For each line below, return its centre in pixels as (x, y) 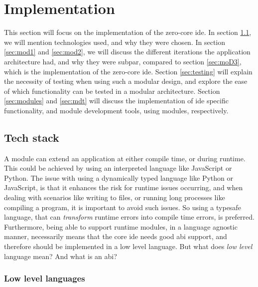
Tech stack (32, 137)
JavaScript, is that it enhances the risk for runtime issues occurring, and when (124, 187)
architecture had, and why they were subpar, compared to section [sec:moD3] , (123, 61)
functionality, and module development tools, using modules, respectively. (116, 110)
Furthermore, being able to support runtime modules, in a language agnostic (121, 226)
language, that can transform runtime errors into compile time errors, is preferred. (129, 217)
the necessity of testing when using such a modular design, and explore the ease (126, 81)
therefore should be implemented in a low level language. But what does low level (128, 246)
